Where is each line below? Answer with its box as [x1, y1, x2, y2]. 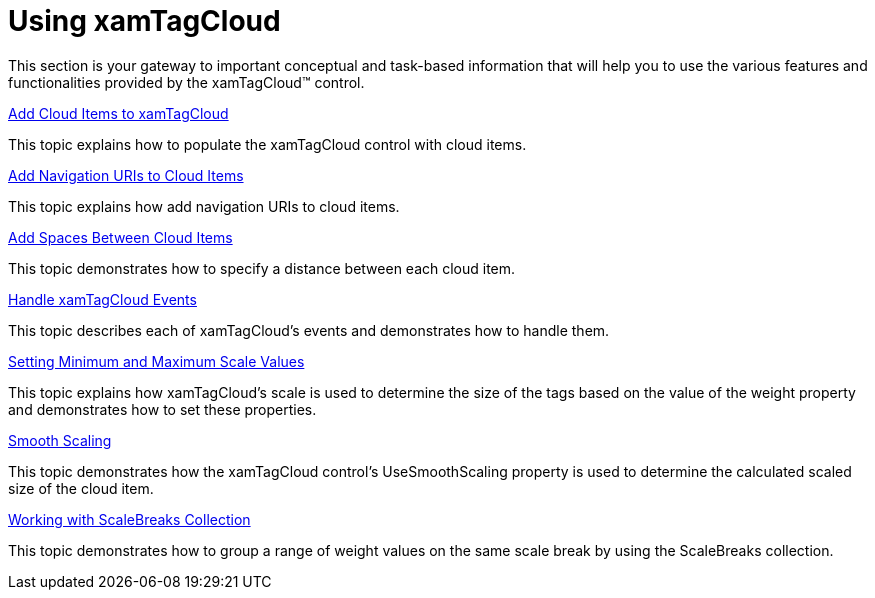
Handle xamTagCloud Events [8, 290, 197, 308]
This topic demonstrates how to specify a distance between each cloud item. [8, 259, 516, 277]
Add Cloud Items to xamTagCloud [8, 104, 229, 122]
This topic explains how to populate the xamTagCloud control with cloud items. [8, 135, 527, 153]
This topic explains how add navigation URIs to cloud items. [8, 197, 400, 215]
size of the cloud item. [8, 479, 154, 497]
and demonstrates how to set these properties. [8, 400, 317, 418]
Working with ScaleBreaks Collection [8, 510, 251, 528]
